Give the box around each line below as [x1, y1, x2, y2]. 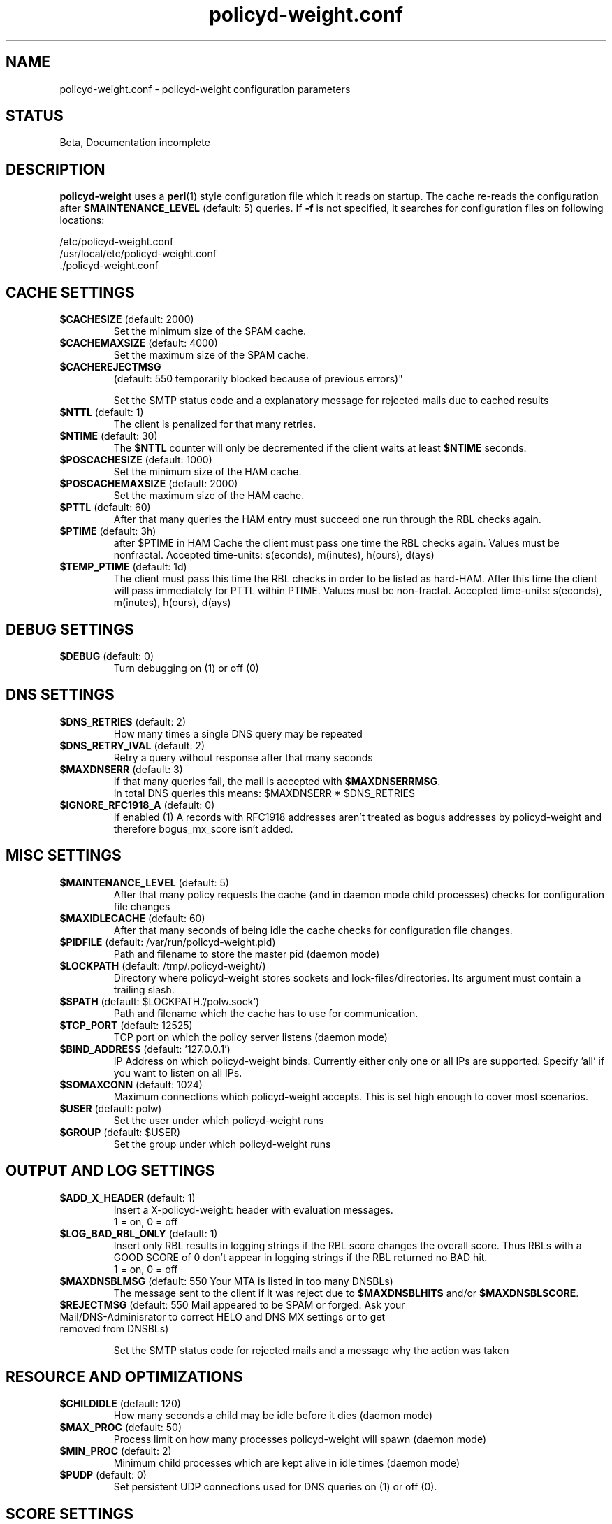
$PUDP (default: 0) [59, 1469, 147, 1481]
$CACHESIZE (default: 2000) [59, 313, 194, 326]
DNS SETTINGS [6, 686, 115, 704]
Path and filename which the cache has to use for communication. [113, 1007, 418, 1019]
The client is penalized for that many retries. [113, 418, 316, 431]
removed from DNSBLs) [59, 1322, 169, 1335]
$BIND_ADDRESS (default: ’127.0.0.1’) [59, 1042, 231, 1055]
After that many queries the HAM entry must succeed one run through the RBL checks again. [113, 513, 541, 526]
